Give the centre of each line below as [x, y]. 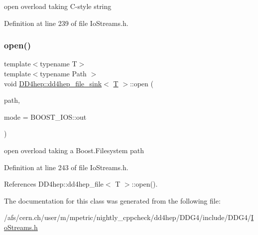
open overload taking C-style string [58, 6]
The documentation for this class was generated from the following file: [112, 200]
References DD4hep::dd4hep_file [54, 184]
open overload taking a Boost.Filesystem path [74, 150]
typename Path [63, 73]
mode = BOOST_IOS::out [45, 117]
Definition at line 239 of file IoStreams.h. [66, 23]
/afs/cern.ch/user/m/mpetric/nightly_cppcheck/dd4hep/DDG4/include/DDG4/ [128, 217]
